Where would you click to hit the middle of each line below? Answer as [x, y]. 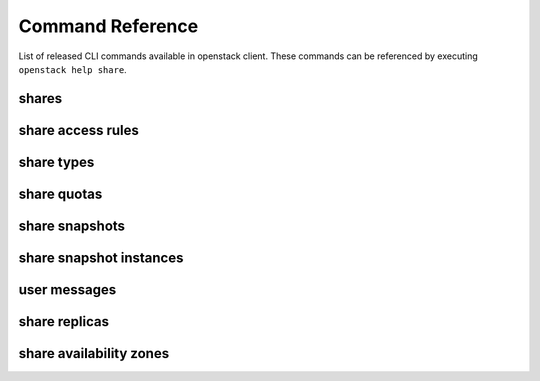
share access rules [79, 130]
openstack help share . [72, 69]
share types [56, 161]
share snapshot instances [101, 257]
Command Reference [108, 26]
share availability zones [94, 353]
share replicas [64, 321]
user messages [67, 289]
